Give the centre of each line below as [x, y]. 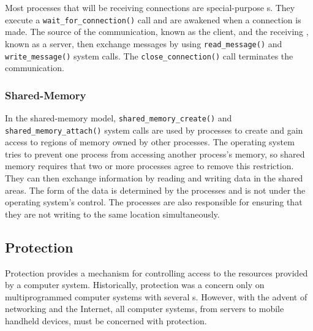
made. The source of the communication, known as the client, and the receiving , [157, 32]
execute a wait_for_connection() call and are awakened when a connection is [153, 19]
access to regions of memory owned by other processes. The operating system [150, 142]
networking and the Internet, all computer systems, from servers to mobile [145, 309]
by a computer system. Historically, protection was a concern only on [135, 285]
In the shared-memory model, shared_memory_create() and [119, 117]
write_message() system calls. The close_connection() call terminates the [149, 55]
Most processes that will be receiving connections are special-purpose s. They [150, 7]
